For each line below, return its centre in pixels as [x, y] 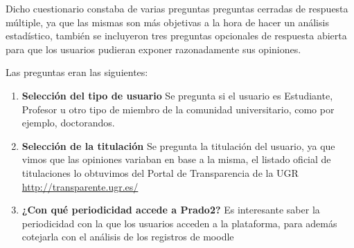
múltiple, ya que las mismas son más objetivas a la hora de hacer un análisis [167, 22]
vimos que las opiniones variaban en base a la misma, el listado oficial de [176, 159]
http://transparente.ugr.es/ [80, 186]
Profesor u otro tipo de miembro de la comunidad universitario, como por [178, 109]
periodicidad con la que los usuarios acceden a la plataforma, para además [179, 223]
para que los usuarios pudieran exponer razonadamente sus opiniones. [153, 49]
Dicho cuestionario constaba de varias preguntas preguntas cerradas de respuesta [177, 8]
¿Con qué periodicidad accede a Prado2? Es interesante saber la [171, 210]
